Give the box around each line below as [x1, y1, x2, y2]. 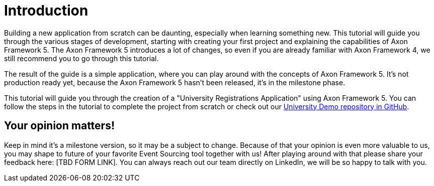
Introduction [4, 2, 88, 19]
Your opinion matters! [4, 119, 115, 132]
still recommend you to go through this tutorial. [4, 54, 159, 63]
